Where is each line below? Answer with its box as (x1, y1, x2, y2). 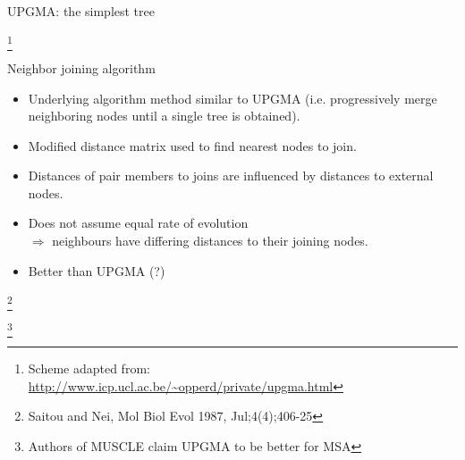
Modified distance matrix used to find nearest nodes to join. (28, 136, 357, 155)
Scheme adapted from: (28, 358, 150, 377)
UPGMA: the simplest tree (7, 2, 155, 20)
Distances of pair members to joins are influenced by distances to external (28, 166, 434, 185)
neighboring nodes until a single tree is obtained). (28, 106, 300, 125)
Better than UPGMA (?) (28, 261, 165, 280)
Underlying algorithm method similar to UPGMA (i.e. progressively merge (28, 88, 437, 107)
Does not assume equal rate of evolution (28, 213, 249, 232)
